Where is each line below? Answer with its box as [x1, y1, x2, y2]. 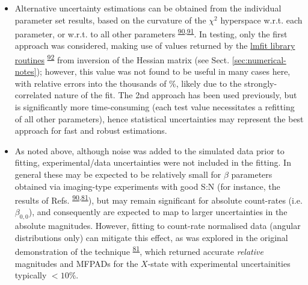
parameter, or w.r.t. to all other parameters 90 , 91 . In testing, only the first [14, 26, 288, 40]
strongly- [244, 77, 277, 89]
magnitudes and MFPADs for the [14, 257, 138, 269]
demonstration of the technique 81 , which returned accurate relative [14, 243, 263, 258]
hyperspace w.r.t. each [220, 13, 303, 26]
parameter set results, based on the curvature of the [14, 13, 206, 26]
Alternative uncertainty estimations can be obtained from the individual [14, 2, 282, 14]
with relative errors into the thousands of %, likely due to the [14, 77, 242, 89]
